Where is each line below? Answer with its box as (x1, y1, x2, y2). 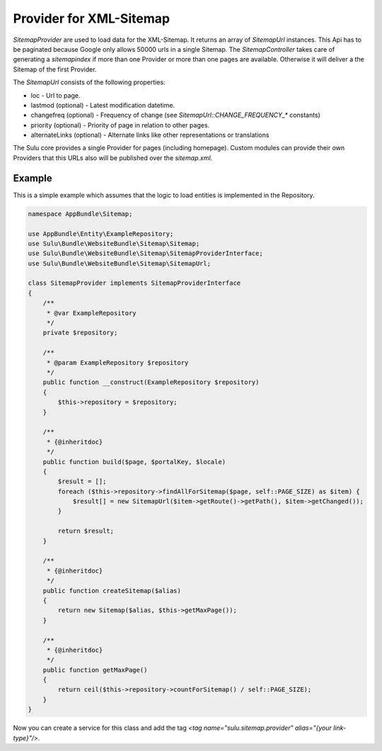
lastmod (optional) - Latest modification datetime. (30, 101, 175, 109)
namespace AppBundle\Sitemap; (28, 210, 133, 218)
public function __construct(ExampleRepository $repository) (42, 378, 260, 386)
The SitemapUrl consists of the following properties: (13, 78, 166, 86)
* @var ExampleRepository (46, 309, 137, 317)
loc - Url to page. (30, 91, 81, 99)
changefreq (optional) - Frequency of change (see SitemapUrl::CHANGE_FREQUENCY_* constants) (30, 111, 321, 120)
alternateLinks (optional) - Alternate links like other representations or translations (30, 131, 270, 140)
